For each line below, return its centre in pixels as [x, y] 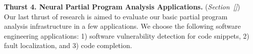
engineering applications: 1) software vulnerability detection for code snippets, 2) [127, 35]
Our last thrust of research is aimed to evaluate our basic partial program [116, 16]
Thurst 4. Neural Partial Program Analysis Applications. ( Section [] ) [122, 6]
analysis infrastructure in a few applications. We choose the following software [123, 26]
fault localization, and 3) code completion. [68, 45]
